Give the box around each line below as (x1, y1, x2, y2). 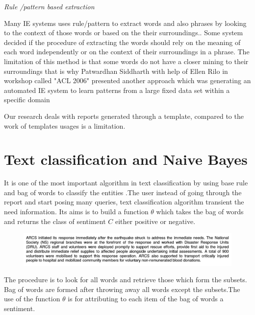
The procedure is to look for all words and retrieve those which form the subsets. (4, 274, 247, 285)
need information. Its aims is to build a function (4, 206, 149, 217)
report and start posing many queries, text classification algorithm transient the (4, 197, 244, 207)
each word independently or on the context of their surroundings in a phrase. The (4, 46, 250, 57)
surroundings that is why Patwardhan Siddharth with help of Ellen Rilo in (4, 66, 228, 76)
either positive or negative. (115, 216, 196, 226)
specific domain (4, 94, 50, 105)
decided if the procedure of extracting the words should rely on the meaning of (4, 37, 241, 47)
